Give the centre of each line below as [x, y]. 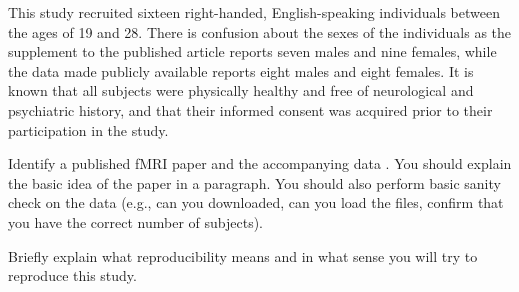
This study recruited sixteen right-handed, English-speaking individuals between [254, 12]
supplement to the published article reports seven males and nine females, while [252, 51]
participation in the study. [88, 129]
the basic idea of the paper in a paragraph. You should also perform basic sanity [254, 182]
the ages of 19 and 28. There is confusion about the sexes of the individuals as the [260, 31]
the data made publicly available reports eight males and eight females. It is [241, 70]
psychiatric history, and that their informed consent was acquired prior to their [250, 109]
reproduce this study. [72, 275]
